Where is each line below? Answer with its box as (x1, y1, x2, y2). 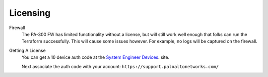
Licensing (9, 7, 51, 18)
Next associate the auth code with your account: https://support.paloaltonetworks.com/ (21, 63, 219, 69)
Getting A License (9, 47, 46, 53)
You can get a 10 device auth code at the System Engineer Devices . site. (21, 54, 170, 60)
